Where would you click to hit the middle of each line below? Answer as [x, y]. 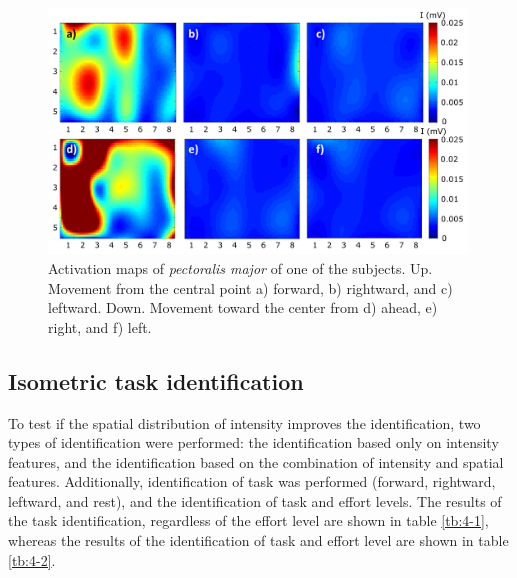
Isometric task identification [156, 380]
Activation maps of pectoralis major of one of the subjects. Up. [240, 267]
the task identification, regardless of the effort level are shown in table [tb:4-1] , [248, 520]
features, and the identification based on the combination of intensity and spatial [256, 461]
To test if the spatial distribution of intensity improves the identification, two [244, 422]
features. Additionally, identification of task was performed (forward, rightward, [252, 481]
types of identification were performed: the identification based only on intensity [253, 442]
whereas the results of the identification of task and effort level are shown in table [258, 540]
